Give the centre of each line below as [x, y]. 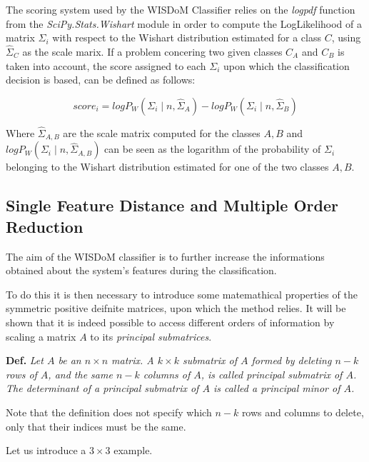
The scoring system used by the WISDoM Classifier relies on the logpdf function [181, 9]
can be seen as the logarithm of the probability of [213, 149]
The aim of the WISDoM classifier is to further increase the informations [165, 256]
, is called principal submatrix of [272, 374]
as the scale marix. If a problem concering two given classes [152, 51]
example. [133, 450]
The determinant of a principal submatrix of [102, 388]
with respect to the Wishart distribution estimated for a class [187, 37]
